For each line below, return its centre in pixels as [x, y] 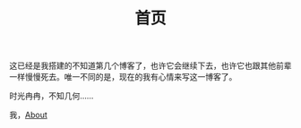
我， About [28, 115]
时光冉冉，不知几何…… [52, 96]
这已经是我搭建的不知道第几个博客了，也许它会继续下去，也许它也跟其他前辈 [150, 66]
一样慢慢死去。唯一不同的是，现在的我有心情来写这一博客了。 [123, 77]
